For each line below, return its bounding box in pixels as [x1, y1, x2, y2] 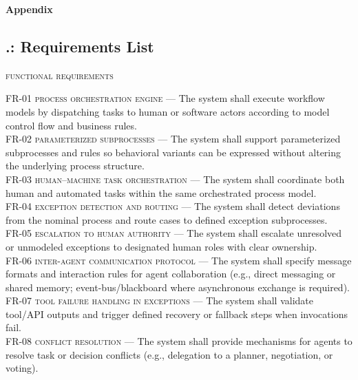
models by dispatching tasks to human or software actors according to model [6, 104, 330, 118]
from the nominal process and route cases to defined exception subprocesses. [6, 212, 328, 226]
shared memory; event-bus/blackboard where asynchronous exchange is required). [6, 279, 350, 294]
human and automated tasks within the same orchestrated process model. [6, 185, 317, 200]
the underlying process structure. [6, 158, 145, 173]
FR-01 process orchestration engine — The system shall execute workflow [6, 91, 325, 105]
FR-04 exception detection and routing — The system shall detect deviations [6, 199, 340, 213]
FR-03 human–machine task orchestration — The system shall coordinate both [6, 171, 345, 186]
